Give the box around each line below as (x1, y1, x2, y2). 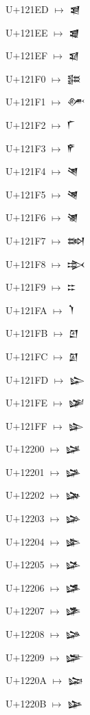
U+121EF (5, 48, 48, 63)
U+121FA (5, 302, 47, 317)
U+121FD (5, 372, 49, 386)
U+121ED (5, 2, 49, 16)
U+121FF (5, 418, 47, 433)
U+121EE (5, 25, 48, 39)
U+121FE (5, 395, 48, 410)
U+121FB (5, 326, 48, 340)
